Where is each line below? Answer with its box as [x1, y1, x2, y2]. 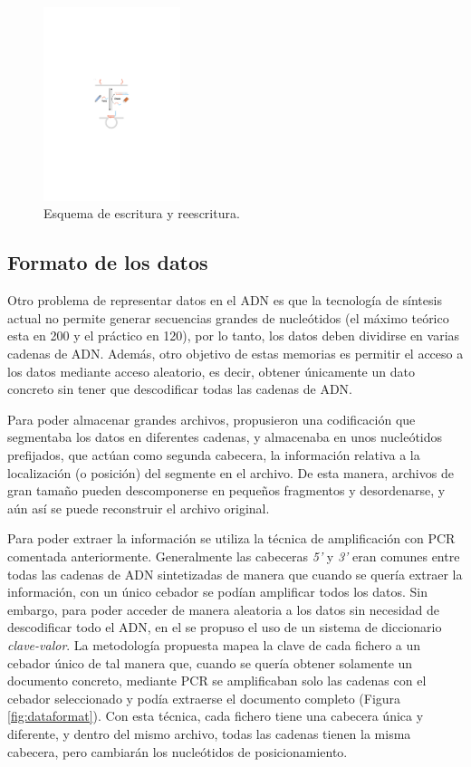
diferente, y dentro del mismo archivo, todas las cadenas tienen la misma [7, 724, 411, 743]
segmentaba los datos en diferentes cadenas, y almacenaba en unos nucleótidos [7, 427, 443, 446]
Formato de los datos [7, 248, 208, 276]
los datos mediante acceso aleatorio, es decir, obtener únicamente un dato [7, 361, 415, 380]
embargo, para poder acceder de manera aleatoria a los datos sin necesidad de [7, 599, 439, 618]
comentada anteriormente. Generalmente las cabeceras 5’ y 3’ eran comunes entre [7, 547, 460, 565]
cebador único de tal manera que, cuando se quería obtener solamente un [7, 653, 413, 672]
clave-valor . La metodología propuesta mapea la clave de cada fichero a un [7, 635, 421, 654]
